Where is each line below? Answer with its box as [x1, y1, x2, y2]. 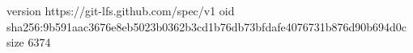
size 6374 [6, 34, 51, 51]
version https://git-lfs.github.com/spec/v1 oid [6, 2, 235, 18]
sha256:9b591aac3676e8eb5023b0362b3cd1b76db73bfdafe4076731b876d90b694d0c [6, 18, 407, 35]
